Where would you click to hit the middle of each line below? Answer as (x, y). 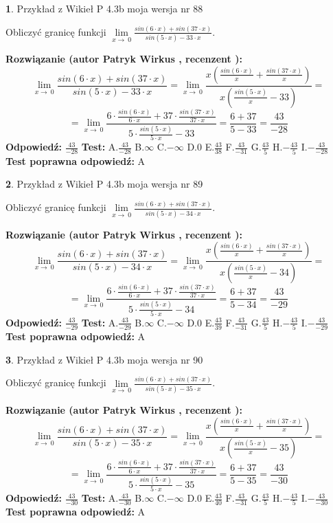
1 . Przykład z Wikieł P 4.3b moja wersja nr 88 (104, 8)
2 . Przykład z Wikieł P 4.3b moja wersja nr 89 (104, 184)
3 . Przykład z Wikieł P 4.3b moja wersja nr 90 (104, 359)
